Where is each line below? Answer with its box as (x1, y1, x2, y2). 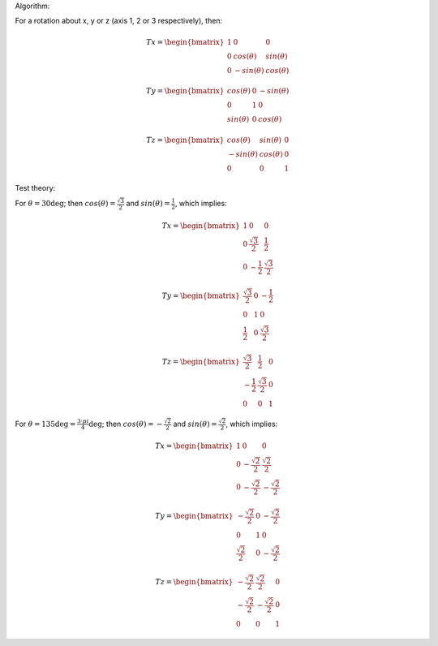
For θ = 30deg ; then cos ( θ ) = (15, 199, 116, 209)
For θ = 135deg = (15, 419, 76, 429)
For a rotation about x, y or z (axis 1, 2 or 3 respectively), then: (15, 16, 223, 26)
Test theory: (15, 183, 56, 192)
